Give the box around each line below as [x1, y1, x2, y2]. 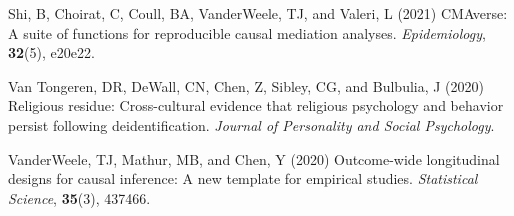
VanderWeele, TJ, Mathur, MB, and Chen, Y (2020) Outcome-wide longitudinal [8, 148, 500, 169]
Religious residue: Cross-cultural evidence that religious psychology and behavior [8, 95, 504, 116]
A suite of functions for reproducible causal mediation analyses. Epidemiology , [8, 22, 486, 43]
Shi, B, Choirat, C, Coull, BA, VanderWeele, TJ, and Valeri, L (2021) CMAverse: [8, 3, 508, 23]
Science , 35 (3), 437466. [8, 187, 151, 208]
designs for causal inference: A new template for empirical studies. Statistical [8, 168, 478, 189]
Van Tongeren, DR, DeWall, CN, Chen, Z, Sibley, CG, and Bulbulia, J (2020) [8, 75, 484, 96]
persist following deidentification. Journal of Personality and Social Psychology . [8, 114, 495, 135]
